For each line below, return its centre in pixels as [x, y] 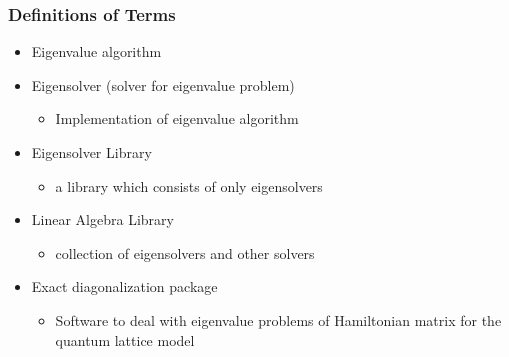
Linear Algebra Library [102, 219]
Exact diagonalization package [124, 286]
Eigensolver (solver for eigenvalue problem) [163, 84]
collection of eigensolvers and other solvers [185, 252]
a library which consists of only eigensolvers [189, 185]
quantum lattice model [125, 339]
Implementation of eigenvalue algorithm [177, 118]
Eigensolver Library [91, 152]
